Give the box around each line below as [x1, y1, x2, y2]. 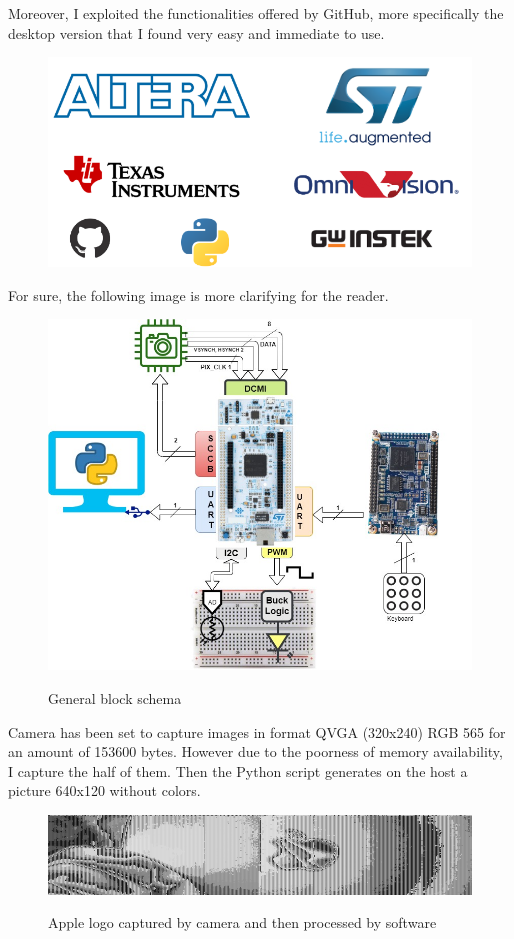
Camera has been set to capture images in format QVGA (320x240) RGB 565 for [8, 721, 506, 742]
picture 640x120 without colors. [8, 780, 201, 801]
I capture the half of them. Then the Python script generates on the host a [8, 760, 468, 781]
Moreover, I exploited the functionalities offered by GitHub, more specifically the [8, 3, 504, 23]
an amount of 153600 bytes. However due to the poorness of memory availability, [8, 741, 503, 762]
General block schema [48, 688, 182, 709]
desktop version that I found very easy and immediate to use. [8, 22, 385, 43]
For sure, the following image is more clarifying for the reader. [8, 284, 389, 305]
